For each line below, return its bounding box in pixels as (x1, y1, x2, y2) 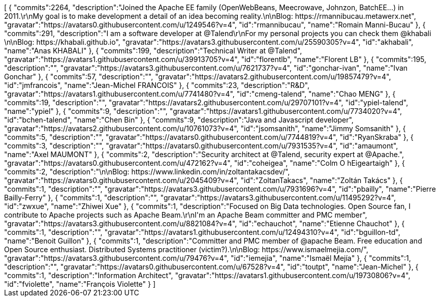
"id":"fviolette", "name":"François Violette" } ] (4, 280, 156, 288)
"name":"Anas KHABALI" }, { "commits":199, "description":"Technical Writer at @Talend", (4, 46, 302, 55)
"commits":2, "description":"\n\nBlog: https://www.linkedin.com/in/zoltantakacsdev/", (4, 167, 290, 176)
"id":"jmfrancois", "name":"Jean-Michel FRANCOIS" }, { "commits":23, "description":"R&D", (4, 81, 310, 89)
